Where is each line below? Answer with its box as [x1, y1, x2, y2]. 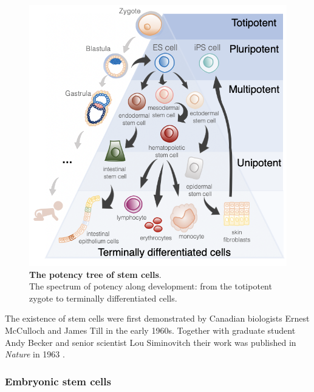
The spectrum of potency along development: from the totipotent [29, 280, 272, 292]
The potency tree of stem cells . [29, 268, 162, 280]
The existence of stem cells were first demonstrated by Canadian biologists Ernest [5, 312, 310, 325]
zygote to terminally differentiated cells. [29, 291, 177, 304]
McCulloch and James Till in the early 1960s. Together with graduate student [5, 324, 296, 337]
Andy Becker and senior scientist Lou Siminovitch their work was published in [5, 336, 296, 348]
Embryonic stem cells [5, 373, 111, 388]
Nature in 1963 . [5, 348, 65, 360]
